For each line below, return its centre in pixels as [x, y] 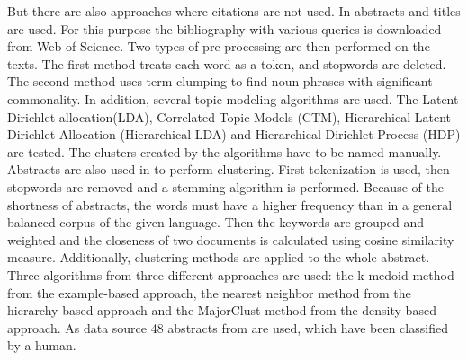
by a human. [42, 345]
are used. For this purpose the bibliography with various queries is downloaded [225, 28]
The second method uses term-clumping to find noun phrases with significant [220, 81]
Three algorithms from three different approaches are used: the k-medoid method [231, 274]
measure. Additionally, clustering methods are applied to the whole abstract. [219, 257]
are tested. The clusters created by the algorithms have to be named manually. [225, 151]
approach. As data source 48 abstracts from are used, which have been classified [228, 327]
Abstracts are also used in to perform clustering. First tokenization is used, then [229, 169]
